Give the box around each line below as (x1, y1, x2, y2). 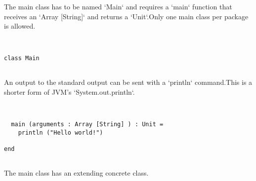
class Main (4, 55, 40, 62)
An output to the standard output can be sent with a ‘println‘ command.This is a (4, 77, 253, 87)
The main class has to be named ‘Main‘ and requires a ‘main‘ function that (4, 1, 232, 11)
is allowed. (4, 21, 36, 31)
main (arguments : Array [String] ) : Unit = (11, 120, 164, 128)
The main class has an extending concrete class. (4, 168, 149, 178)
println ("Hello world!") (18, 129, 103, 136)
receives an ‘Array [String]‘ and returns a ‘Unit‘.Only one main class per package (4, 11, 249, 21)
